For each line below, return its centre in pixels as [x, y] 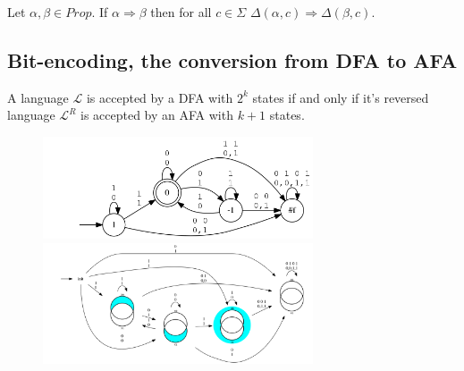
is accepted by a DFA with [160, 97]
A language [38, 97]
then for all [181, 12]
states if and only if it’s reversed [341, 97]
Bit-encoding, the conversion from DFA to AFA [232, 59]
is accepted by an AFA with [157, 115]
